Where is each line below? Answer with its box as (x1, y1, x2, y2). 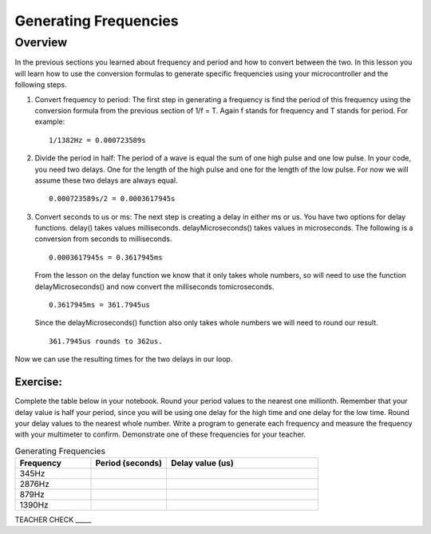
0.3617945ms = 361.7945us (49, 300, 151, 310)
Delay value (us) (171, 457, 235, 469)
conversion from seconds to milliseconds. (34, 234, 172, 243)
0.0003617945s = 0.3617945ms (49, 252, 163, 262)
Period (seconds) (95, 457, 163, 469)
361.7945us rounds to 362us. (49, 336, 163, 346)
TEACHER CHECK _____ (14, 515, 92, 524)
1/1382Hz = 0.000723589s (49, 136, 146, 144)
